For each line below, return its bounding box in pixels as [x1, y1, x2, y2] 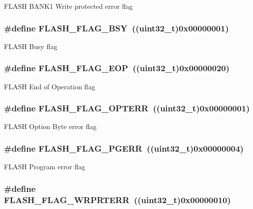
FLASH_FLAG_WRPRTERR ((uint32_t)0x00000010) [4, 193, 231, 206]
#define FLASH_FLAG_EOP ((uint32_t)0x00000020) [4, 62, 230, 74]
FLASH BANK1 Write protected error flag [4, 1, 133, 11]
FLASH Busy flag [4, 41, 57, 51]
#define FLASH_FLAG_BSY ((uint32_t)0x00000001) [4, 22, 229, 34]
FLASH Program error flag [4, 161, 85, 172]
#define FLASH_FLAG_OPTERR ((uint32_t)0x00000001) [4, 102, 250, 114]
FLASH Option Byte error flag [4, 121, 97, 131]
